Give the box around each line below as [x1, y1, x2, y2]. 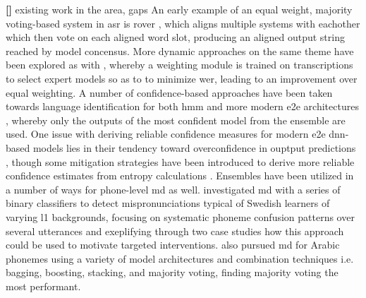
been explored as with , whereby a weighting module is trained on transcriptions [6, 57, 353, 72]
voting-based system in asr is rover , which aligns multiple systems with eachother [6, 16, 360, 30]
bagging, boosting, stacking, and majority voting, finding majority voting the [6, 265, 338, 280]
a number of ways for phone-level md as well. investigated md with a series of [6, 181, 341, 196]
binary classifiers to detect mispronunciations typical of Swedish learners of [6, 196, 330, 210]
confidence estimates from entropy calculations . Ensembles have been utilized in [6, 168, 354, 183]
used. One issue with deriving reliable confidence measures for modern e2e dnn [6, 126, 346, 141]
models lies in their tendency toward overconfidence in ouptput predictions [32, 140, 356, 155]
